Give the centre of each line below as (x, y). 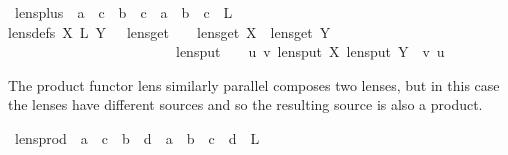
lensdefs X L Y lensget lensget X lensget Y (169, 31)
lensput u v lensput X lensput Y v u (310, 51)
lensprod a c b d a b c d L (137, 137)
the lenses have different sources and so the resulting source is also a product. (245, 104)
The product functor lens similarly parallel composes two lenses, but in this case (254, 84)
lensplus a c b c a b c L (123, 12)
